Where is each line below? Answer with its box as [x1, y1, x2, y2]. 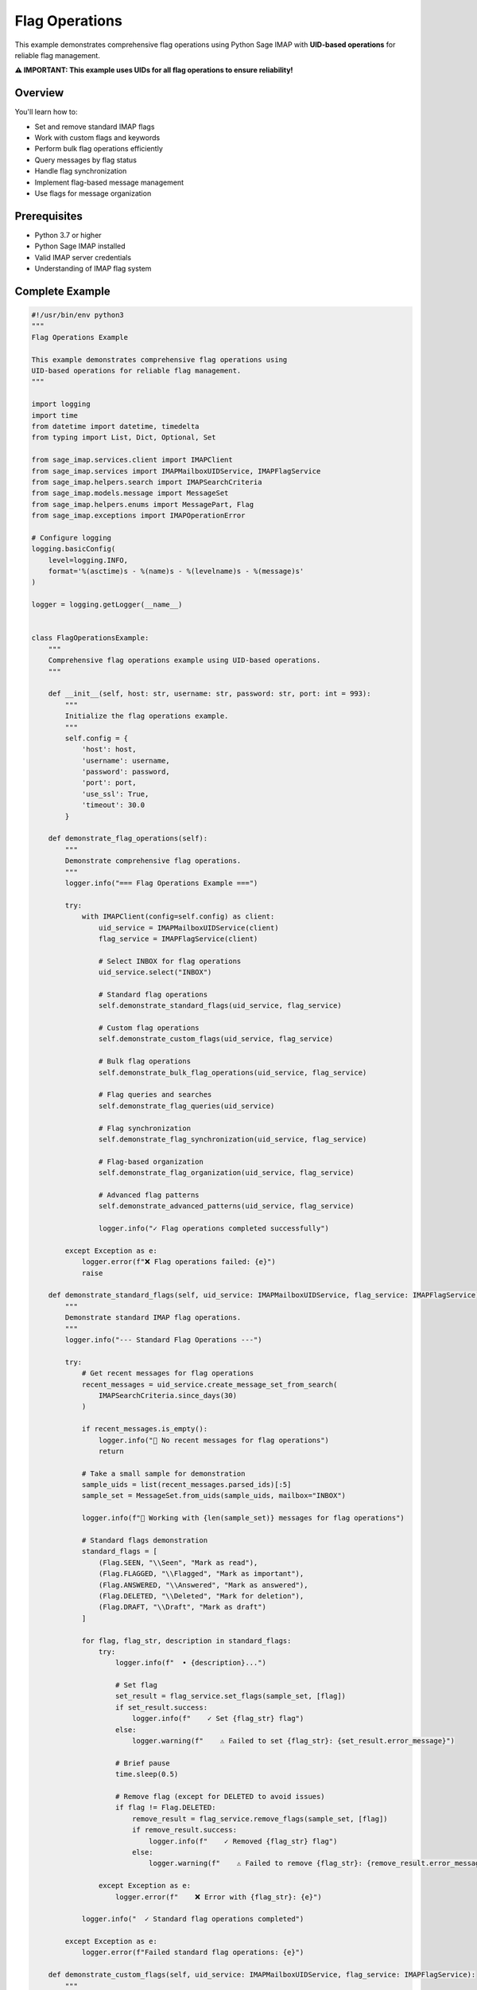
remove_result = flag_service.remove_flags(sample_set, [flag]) [131, 1814, 389, 1823]
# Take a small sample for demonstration [81, 1469, 246, 1478]
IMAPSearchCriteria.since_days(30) [98, 1391, 238, 1400]
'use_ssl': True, [81, 789, 149, 798]
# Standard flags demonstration [81, 1536, 208, 1545]
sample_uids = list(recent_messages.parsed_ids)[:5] [81, 1481, 292, 1489]
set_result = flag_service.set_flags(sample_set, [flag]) [115, 1691, 346, 1701]
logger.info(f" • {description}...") [115, 1658, 266, 1668]
